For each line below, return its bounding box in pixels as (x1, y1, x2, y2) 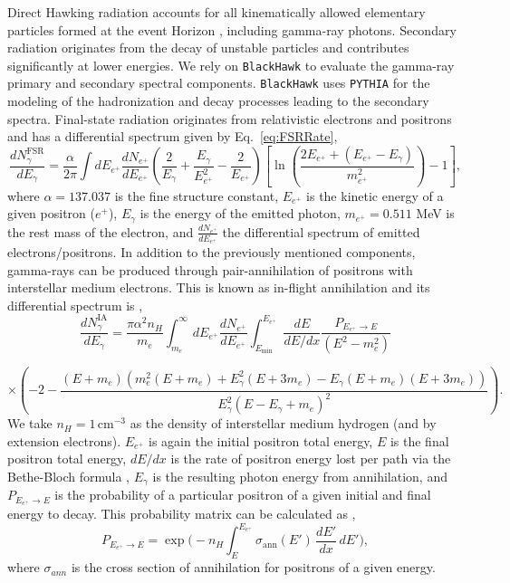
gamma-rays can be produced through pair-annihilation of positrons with (7, 260, 413, 279)
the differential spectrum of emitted (222, 222, 420, 241)
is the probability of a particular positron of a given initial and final (54, 485, 431, 504)
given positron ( (7, 204, 95, 223)
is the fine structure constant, (114, 186, 279, 205)
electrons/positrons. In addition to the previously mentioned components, (7, 243, 416, 262)
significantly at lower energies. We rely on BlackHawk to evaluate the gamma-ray (7, 55, 455, 74)
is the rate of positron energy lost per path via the (170, 449, 451, 468)
